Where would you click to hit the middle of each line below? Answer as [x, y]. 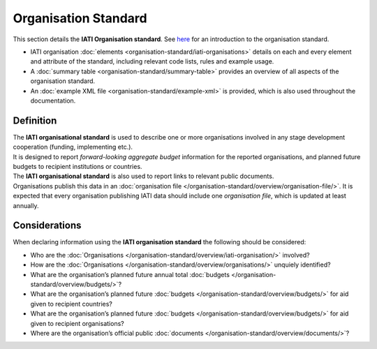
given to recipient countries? [72, 304]
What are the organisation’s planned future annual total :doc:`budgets [130, 274]
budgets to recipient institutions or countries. [77, 166]
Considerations [47, 226]
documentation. [53, 101]
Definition [35, 120]
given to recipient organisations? [77, 323]
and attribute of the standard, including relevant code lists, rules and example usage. [152, 61]
